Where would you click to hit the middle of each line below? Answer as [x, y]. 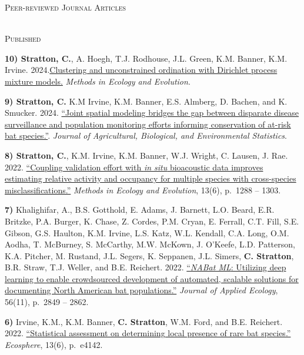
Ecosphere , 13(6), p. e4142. [54, 344]
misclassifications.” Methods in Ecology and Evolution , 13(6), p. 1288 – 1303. [143, 190]
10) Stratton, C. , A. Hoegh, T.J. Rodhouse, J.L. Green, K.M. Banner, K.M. [146, 58]
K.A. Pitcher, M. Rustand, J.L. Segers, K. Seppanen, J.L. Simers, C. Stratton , [149, 255]
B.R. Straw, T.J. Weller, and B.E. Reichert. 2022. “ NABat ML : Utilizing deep [146, 267]
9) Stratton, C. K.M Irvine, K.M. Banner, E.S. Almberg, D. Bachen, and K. [146, 101]
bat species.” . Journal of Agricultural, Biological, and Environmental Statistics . [146, 135]
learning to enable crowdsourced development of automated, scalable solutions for [152, 278]
